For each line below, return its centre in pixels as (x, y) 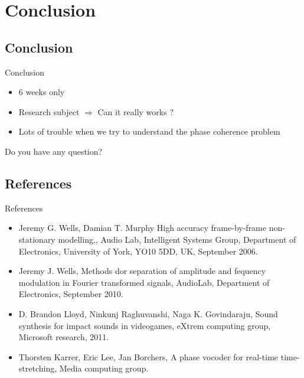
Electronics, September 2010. (71, 294)
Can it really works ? (135, 111)
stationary (37, 239)
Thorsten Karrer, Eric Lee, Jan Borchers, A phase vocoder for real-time (148, 356)
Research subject (49, 111)
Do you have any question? (54, 151)
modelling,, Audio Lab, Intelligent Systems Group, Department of (177, 239)
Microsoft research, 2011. (64, 337)
